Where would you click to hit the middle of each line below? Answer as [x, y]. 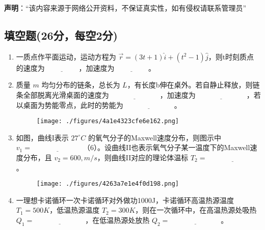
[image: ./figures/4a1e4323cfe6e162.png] [108, 121]
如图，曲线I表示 [42, 137]
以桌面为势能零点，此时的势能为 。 [99, 105]
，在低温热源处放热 [117, 220]
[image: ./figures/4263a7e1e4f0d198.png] [108, 184]
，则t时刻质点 [231, 56]
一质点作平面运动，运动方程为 [66, 56]
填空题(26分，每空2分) [61, 35]
